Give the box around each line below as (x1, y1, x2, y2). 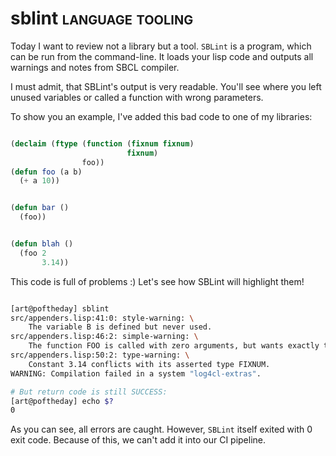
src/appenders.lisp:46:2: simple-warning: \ (10, 332, 199, 342)
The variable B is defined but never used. (28, 322, 213, 332)
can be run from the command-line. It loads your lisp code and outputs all (10, 50, 314, 62)
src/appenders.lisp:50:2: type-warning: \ (10, 350, 190, 361)
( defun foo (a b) (10, 167, 83, 177)
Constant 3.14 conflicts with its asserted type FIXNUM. (28, 359, 271, 369)
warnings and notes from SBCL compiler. (10, 61, 180, 73)
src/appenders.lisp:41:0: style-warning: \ (10, 313, 195, 323)
